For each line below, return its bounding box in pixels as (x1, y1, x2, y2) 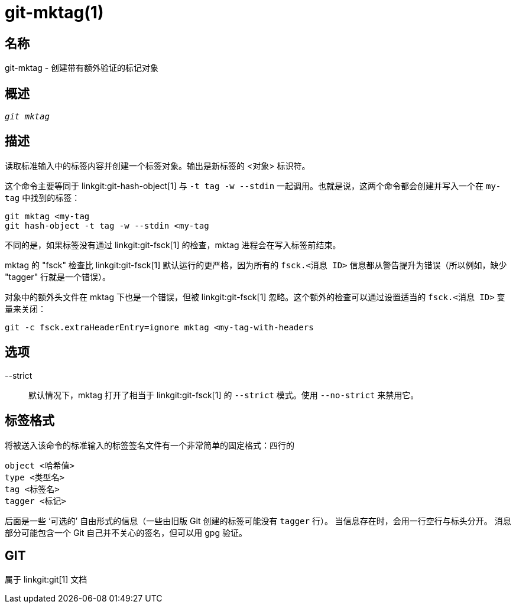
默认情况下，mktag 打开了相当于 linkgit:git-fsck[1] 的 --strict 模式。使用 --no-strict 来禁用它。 (28, 389, 419, 400)
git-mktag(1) (5, 2, 104, 22)
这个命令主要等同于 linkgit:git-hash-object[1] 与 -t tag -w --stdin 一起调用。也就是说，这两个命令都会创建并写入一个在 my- (5, 180, 501, 191)
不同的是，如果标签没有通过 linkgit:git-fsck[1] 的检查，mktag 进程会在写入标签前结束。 (5, 239, 341, 250)
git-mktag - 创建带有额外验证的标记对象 (5, 63, 159, 73)
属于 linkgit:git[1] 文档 (5, 574, 87, 585)
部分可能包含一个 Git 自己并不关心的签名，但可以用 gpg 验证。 (5, 527, 247, 538)
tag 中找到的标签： (5, 192, 80, 203)
